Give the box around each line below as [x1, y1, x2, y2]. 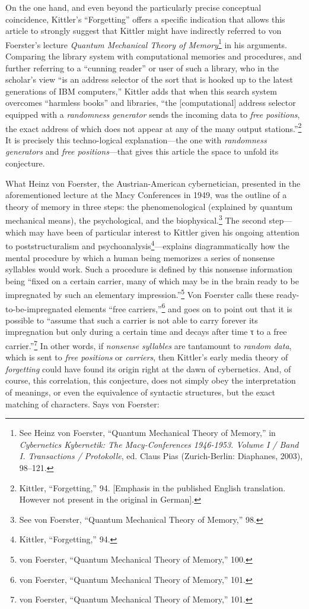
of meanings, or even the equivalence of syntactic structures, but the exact [5, 386, 275, 398]
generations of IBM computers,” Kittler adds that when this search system [5, 84, 277, 97]
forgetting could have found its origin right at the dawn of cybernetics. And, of [5, 362, 291, 375]
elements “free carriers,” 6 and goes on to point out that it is [75, 300, 292, 315]
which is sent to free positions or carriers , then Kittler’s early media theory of [5, 351, 288, 363]
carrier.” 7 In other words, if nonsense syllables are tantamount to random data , [5, 337, 292, 351]
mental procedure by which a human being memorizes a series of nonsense [5, 251, 275, 263]
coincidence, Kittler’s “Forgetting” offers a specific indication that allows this [5, 12, 285, 25]
